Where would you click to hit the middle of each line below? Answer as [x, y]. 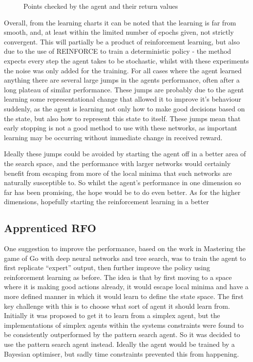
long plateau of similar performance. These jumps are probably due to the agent [124, 89]
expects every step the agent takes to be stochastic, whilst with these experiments [126, 60]
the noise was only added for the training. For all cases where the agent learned [123, 70]
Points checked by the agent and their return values [101, 6]
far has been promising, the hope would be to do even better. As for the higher [122, 192]
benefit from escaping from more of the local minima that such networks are [118, 173]
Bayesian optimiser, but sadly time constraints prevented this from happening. [122, 353]
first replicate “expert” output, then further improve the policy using [107, 267]
